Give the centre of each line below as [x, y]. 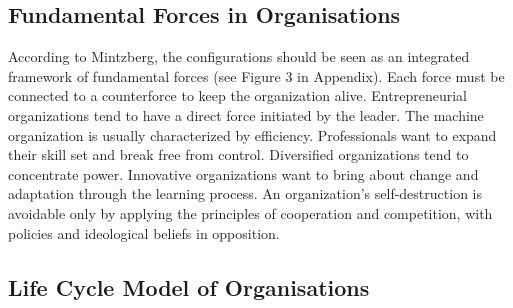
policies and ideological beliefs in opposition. [144, 232]
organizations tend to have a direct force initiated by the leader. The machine [246, 114]
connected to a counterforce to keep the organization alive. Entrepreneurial [237, 95]
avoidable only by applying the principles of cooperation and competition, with [250, 212]
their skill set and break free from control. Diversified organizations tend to [238, 154]
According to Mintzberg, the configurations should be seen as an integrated [239, 56]
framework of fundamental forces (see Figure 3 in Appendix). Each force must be [256, 75]
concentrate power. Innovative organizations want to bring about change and [243, 173]
